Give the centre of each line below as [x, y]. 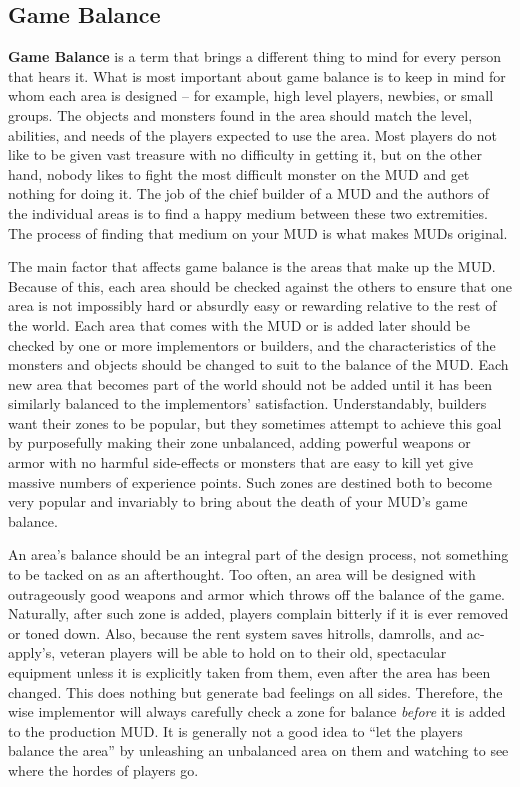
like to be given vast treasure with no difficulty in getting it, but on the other [245, 154]
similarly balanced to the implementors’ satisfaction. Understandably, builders [247, 403]
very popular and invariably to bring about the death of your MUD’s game [238, 501]
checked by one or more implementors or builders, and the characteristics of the [252, 344]
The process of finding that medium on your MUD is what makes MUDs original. [258, 232]
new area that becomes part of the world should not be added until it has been [250, 383]
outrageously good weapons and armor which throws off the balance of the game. [256, 593]
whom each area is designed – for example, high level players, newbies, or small [251, 95]
